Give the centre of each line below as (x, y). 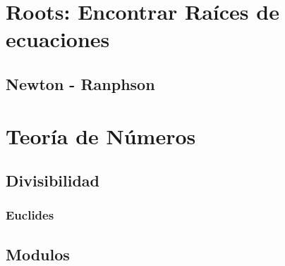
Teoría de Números (101, 135)
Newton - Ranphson (80, 83)
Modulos (38, 254)
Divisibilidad (53, 180)
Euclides (30, 215)
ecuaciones (58, 39)
